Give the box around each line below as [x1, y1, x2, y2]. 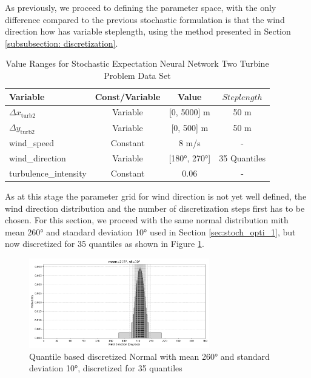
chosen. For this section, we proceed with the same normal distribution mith [5, 214, 289, 226]
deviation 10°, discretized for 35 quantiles [29, 362, 182, 374]
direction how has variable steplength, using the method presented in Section [5, 25, 291, 38]
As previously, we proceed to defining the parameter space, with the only [5, 1, 276, 13]
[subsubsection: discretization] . [5, 36, 118, 49]
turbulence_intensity [9, 166, 87, 179]
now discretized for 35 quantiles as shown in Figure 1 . [5, 237, 204, 250]
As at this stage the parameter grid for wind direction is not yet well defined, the [5, 190, 307, 203]
